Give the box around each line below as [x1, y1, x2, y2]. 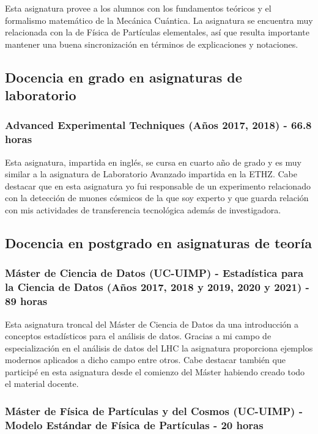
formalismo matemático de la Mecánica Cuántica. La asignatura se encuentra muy [5, 13, 313, 26]
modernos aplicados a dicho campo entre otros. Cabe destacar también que [5, 353, 286, 366]
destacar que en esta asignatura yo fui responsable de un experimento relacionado [5, 179, 311, 192]
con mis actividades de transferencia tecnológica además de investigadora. [5, 204, 281, 216]
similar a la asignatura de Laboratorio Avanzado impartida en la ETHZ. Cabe [5, 167, 297, 180]
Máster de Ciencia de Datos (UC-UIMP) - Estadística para [5, 265, 304, 281]
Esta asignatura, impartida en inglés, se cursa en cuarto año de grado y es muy [5, 155, 302, 168]
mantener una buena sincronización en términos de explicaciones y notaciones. [5, 37, 298, 50]
